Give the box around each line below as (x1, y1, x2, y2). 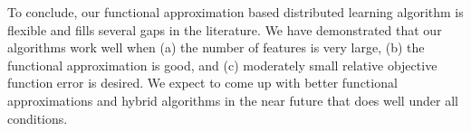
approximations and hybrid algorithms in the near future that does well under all (7, 90, 458, 109)
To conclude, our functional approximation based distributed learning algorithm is (7, 3, 464, 21)
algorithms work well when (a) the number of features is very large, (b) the (7, 38, 425, 57)
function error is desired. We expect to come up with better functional (7, 73, 398, 92)
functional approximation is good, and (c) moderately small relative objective (7, 55, 437, 74)
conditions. (7, 108, 68, 127)
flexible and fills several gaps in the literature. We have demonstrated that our (7, 20, 442, 39)
